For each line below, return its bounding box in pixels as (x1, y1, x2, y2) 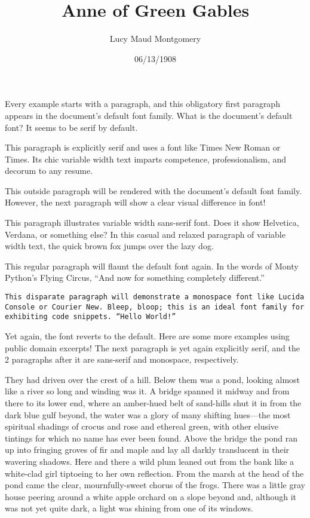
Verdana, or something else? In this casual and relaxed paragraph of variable (5, 228, 286, 240)
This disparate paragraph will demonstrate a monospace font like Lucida (5, 293, 305, 302)
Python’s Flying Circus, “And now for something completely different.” (5, 271, 265, 284)
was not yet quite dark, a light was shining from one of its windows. (5, 502, 253, 514)
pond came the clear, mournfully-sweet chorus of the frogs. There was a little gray (5, 479, 305, 491)
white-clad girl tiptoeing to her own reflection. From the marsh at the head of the (5, 467, 304, 479)
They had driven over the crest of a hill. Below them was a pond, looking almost (5, 373, 300, 385)
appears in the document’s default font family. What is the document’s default (5, 109, 293, 121)
